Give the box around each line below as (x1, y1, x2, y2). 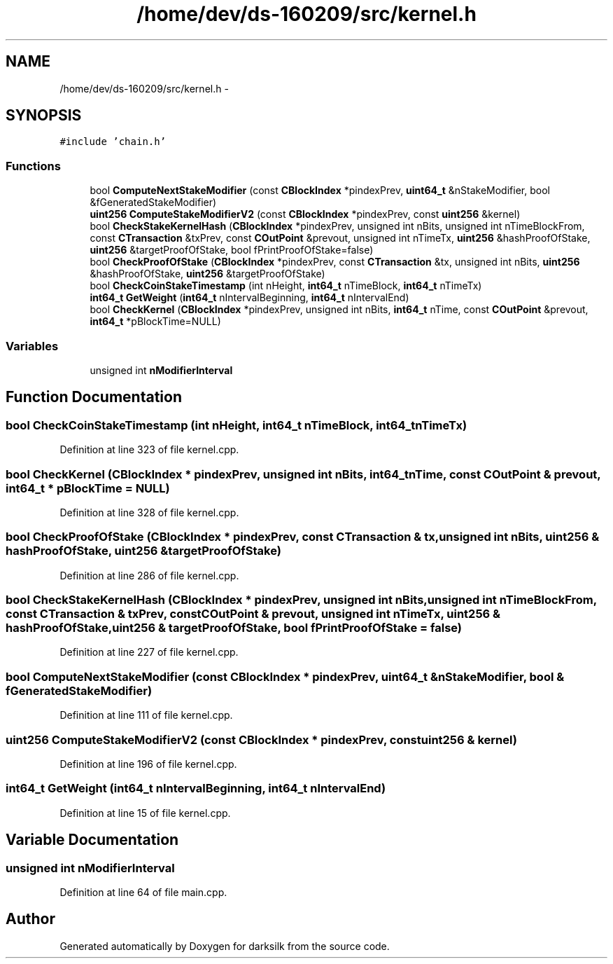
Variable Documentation (6, 831, 179, 849)
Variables (6, 338, 59, 353)
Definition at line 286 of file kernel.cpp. (59, 569, 239, 581)
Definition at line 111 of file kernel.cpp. (59, 709, 233, 722)
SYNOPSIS (6, 106, 82, 125)
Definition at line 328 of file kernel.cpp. (59, 506, 239, 518)
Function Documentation (6, 388, 182, 406)
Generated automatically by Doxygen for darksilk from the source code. (59, 939, 390, 952)
